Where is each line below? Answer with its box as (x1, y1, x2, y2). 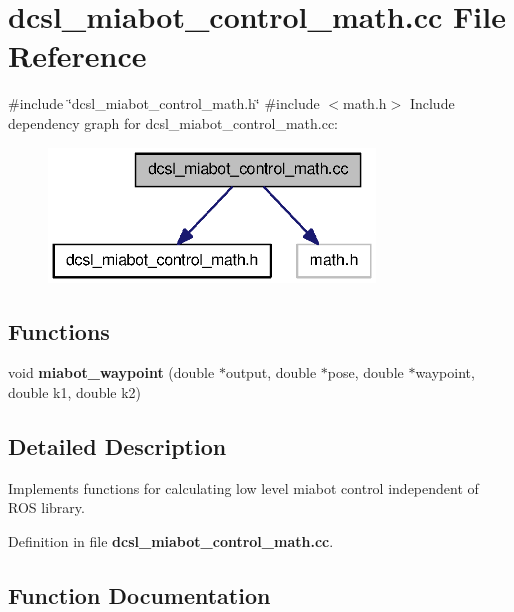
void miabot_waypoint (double (8, 362, 215, 383)
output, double (225, 362, 317, 383)
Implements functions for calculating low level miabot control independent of (8, 477, 479, 498)
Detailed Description (8, 430, 227, 461)
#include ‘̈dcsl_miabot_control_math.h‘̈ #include (8, 93, 320, 114)
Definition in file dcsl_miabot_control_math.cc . (8, 530, 334, 551)
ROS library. (8, 497, 85, 518)
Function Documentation (8, 579, 271, 610)
